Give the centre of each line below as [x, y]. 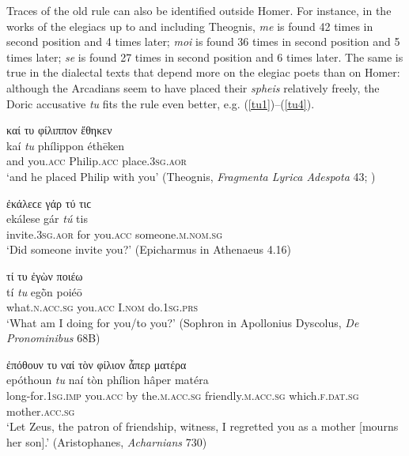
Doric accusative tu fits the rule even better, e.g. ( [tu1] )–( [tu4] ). [161, 103]
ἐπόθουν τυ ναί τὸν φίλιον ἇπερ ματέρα [97, 364]
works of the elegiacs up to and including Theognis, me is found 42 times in [190, 26]
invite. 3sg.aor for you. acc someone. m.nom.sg [115, 234]
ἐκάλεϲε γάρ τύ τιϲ [49, 203]
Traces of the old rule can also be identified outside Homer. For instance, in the [199, 10]
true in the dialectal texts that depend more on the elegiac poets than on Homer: [203, 72]
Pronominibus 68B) [53, 338]
